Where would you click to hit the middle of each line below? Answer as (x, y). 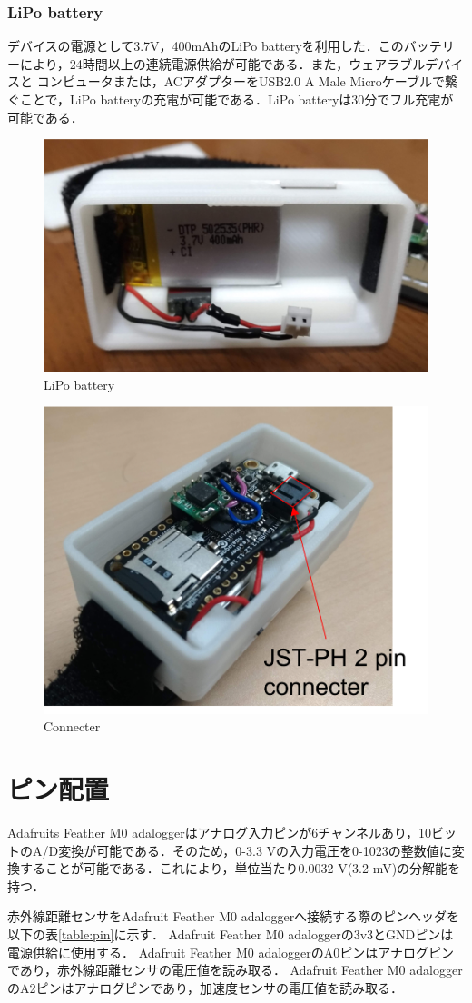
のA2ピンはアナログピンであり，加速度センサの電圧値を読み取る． (206, 987)
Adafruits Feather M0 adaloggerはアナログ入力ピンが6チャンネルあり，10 (219, 832)
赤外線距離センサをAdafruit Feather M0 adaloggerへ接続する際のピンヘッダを (234, 916)
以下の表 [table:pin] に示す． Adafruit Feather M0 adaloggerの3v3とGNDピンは (231, 933)
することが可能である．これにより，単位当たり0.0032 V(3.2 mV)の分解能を (240, 868)
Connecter (72, 726)
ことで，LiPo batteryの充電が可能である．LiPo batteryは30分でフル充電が (236, 99)
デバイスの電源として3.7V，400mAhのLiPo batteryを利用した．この (206, 46)
